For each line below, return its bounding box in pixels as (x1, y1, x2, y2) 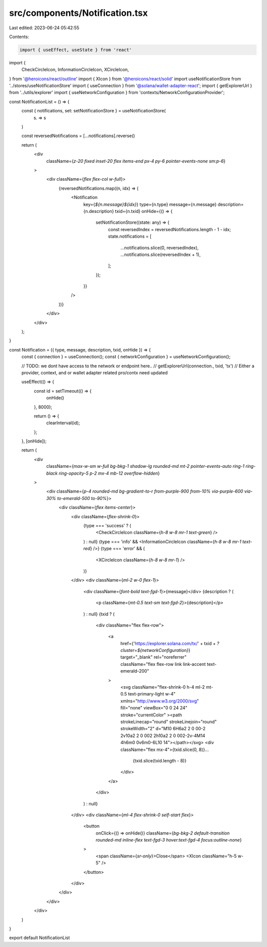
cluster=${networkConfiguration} (120, 648, 189, 653)
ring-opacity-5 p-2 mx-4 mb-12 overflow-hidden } (58, 470, 160, 476)
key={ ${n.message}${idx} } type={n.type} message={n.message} (83, 201, 217, 207)
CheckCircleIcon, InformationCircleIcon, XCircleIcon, (21, 67, 129, 73)
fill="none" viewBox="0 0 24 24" (120, 705, 188, 711)
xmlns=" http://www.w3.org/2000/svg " (120, 698, 199, 704)
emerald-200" (120, 668, 149, 674)
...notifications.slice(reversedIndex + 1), (120, 251, 201, 257)
